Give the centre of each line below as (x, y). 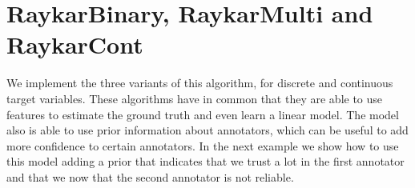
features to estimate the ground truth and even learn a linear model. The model (203, 114)
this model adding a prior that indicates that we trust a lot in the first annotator (205, 161)
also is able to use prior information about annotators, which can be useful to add (207, 130)
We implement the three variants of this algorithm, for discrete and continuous (200, 83)
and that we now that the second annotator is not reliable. (150, 176)
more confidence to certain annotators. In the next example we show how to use (203, 145)
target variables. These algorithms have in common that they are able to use (195, 98)
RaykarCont (75, 44)
